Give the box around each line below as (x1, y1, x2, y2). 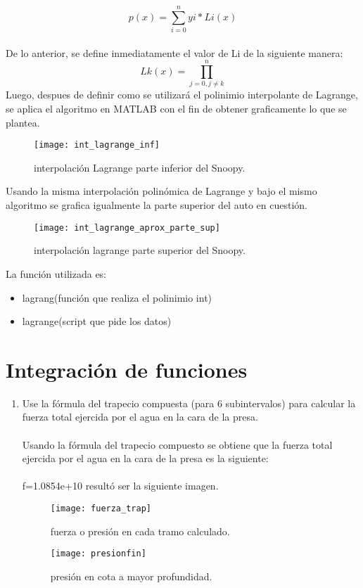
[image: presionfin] (50, 549, 146, 559)
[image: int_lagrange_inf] (34, 140, 160, 151)
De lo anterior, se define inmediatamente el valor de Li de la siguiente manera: (6, 45, 343, 60)
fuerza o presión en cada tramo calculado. (50, 523, 230, 538)
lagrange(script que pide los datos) (22, 314, 172, 328)
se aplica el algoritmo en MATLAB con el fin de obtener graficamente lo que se (6, 101, 347, 116)
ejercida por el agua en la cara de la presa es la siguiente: (22, 451, 269, 466)
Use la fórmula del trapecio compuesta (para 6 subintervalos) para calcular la (22, 395, 356, 410)
